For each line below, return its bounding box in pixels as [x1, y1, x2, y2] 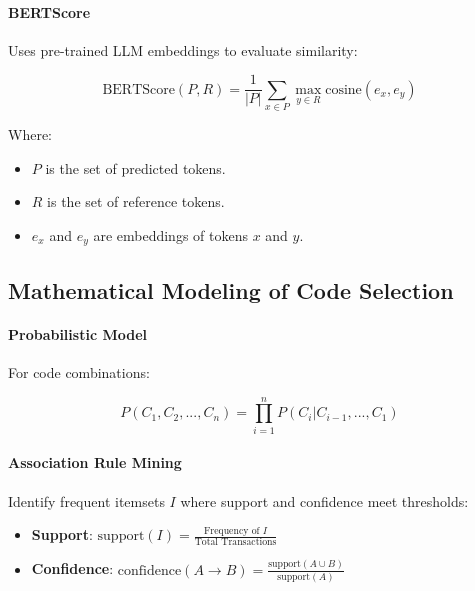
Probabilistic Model [8, 323, 147, 344]
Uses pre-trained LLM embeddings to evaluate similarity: [8, 39, 358, 60]
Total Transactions [194, 537, 277, 548]
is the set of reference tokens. [47, 191, 225, 212]
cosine [325, 82, 362, 97]
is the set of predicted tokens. [45, 157, 226, 178]
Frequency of [203, 525, 260, 536]
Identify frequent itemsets [8, 490, 165, 511]
